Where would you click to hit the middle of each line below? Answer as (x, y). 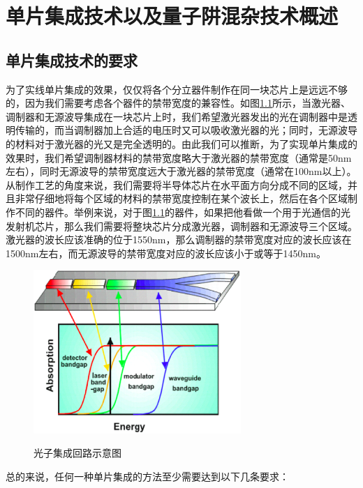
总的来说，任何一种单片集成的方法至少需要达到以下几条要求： (147, 476)
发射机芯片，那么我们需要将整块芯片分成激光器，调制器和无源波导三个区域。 (181, 226)
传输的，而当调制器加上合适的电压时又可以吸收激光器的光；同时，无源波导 (186, 130)
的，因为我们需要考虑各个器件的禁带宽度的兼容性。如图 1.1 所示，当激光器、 (178, 103)
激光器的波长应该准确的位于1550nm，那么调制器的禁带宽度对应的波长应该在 (179, 239)
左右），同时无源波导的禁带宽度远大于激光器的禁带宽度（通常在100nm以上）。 (181, 171)
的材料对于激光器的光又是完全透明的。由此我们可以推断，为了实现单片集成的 (181, 143)
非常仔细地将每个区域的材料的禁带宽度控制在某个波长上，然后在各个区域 (181, 198)
